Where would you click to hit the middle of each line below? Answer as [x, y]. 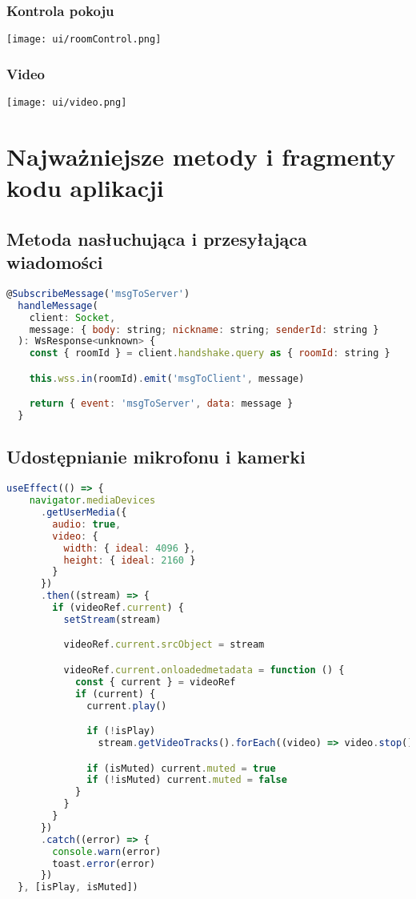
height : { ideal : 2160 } [130, 560]
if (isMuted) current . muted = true [181, 768]
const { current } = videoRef [155, 682]
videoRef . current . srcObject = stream [164, 645]
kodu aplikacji [85, 188]
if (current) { [115, 694]
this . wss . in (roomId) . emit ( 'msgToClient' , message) [167, 378]
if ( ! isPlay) [121, 731]
